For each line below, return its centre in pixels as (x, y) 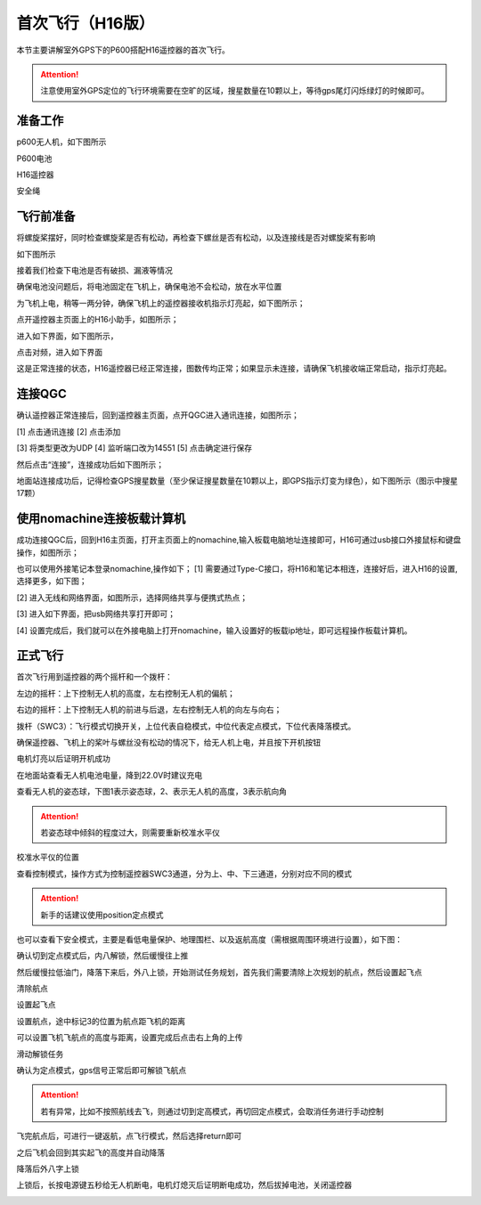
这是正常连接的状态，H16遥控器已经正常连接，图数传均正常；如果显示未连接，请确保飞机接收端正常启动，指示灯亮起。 (234, 369)
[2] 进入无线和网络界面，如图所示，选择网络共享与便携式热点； (132, 598)
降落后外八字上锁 (48, 1168)
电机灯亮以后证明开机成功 (63, 759)
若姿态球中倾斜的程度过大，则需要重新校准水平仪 (130, 832)
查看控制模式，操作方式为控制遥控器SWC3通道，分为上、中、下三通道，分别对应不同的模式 (184, 874)
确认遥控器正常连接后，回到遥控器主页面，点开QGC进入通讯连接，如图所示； (158, 415)
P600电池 (34, 158)
